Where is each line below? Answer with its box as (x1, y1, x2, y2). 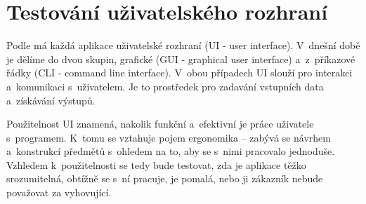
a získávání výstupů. (6, 93, 96, 107)
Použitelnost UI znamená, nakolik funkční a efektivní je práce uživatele (6, 116, 314, 131)
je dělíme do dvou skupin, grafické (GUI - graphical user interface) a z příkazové (6, 51, 355, 66)
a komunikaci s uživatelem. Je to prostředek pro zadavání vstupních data (6, 79, 324, 93)
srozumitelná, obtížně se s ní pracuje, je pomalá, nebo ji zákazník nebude (6, 171, 323, 186)
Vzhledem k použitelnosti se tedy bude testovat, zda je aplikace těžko (6, 157, 306, 172)
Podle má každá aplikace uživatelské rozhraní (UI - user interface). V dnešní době (6, 38, 360, 53)
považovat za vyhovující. (6, 185, 112, 200)
